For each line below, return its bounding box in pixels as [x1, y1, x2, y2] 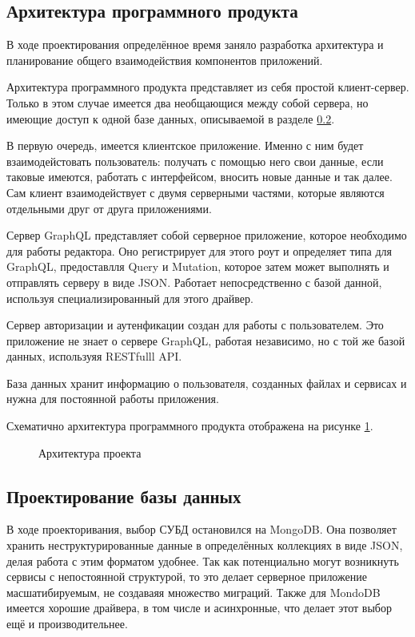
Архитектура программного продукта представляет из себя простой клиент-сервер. [6, 79, 409, 95]
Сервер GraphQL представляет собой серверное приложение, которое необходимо [6, 227, 407, 244]
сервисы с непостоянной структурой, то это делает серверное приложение [6, 568, 367, 585]
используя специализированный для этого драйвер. [6, 289, 253, 306]
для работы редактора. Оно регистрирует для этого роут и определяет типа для [6, 242, 392, 259]
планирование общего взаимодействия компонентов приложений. [6, 51, 323, 68]
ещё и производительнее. [6, 615, 128, 632]
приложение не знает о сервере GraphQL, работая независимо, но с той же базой [6, 332, 405, 349]
